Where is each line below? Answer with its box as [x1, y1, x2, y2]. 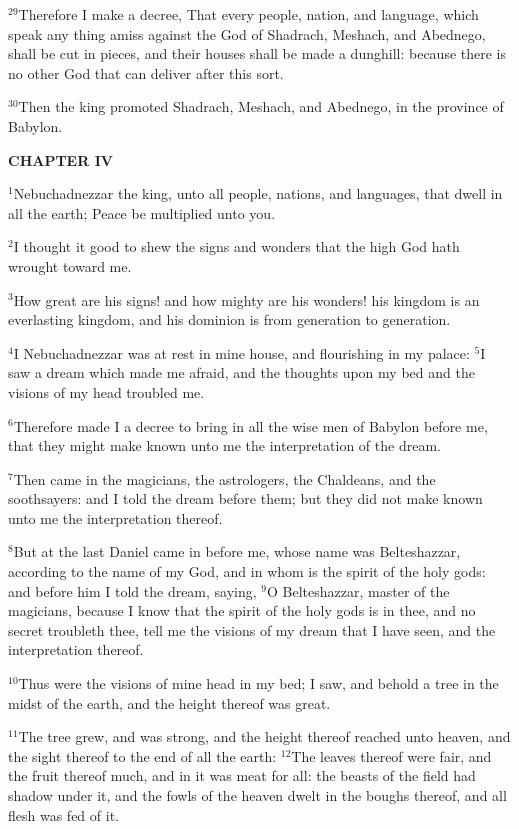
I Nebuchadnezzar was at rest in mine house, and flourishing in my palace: [13, 342, 470, 363]
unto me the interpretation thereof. [8, 507, 223, 528]
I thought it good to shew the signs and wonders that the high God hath [13, 236, 460, 257]
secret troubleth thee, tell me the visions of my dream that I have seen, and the [8, 619, 496, 640]
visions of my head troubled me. [8, 381, 205, 402]
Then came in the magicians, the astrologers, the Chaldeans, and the [13, 468, 436, 489]
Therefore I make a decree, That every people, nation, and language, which [18, 4, 479, 24]
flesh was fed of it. [8, 804, 119, 825]
